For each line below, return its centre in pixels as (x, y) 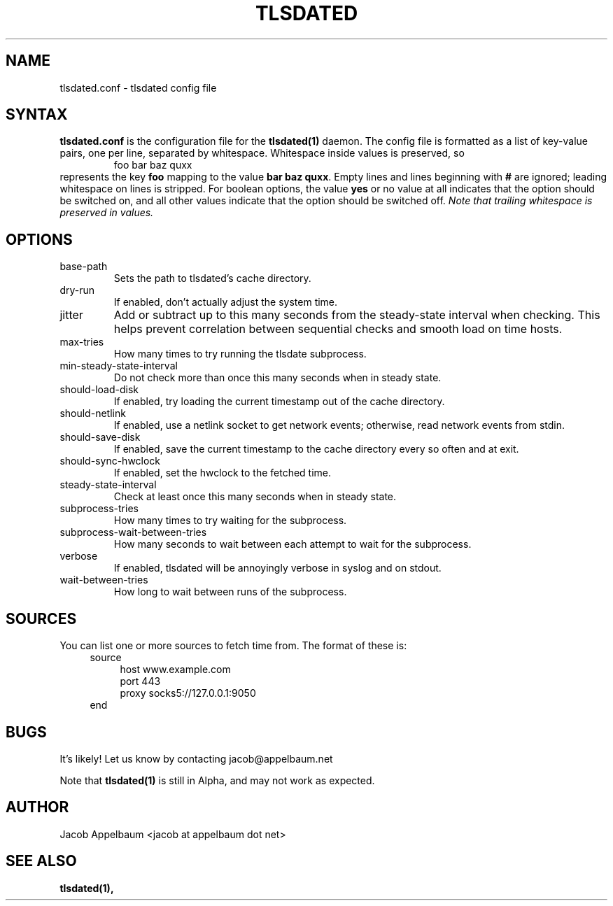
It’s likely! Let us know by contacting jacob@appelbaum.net (196, 758)
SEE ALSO (41, 861)
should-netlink (93, 413)
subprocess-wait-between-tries (133, 532)
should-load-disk (99, 390)
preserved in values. (107, 213)
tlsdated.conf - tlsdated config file (138, 87)
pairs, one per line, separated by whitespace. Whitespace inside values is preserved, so (262, 153)
